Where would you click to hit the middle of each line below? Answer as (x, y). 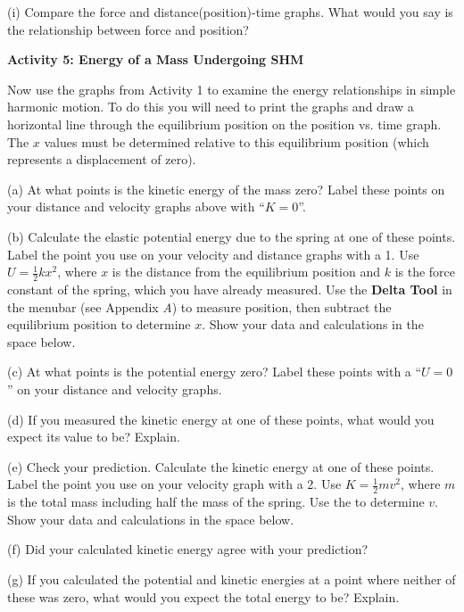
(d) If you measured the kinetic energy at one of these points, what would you (221, 419)
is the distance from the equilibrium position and (246, 272)
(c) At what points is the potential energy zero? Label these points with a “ (215, 372)
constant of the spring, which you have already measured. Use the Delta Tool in (230, 289)
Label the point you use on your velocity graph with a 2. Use (174, 484)
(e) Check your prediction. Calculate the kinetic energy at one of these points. (221, 466)
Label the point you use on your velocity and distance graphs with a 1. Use (213, 254)
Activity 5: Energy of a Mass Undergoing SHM (156, 59)
